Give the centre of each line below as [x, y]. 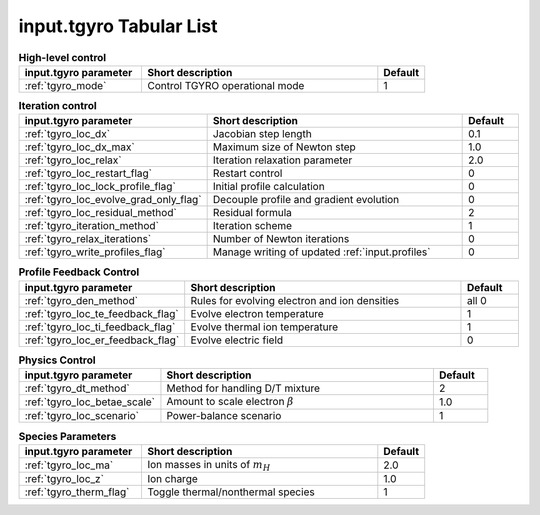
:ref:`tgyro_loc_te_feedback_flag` [101, 313]
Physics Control [57, 360]
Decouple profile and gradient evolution [306, 200]
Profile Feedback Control [79, 272]
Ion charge [172, 479]
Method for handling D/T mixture [243, 388]
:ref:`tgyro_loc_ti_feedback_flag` [100, 327]
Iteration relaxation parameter [282, 160]
